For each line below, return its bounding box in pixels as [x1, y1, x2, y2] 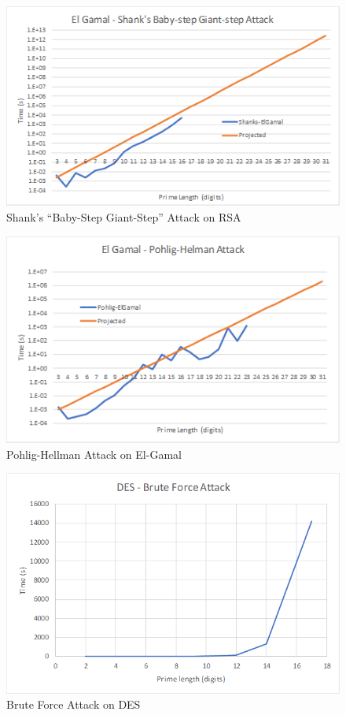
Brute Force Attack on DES [6, 696, 141, 713]
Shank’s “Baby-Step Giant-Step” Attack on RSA [6, 208, 241, 225]
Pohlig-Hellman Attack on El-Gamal [6, 445, 182, 462]
